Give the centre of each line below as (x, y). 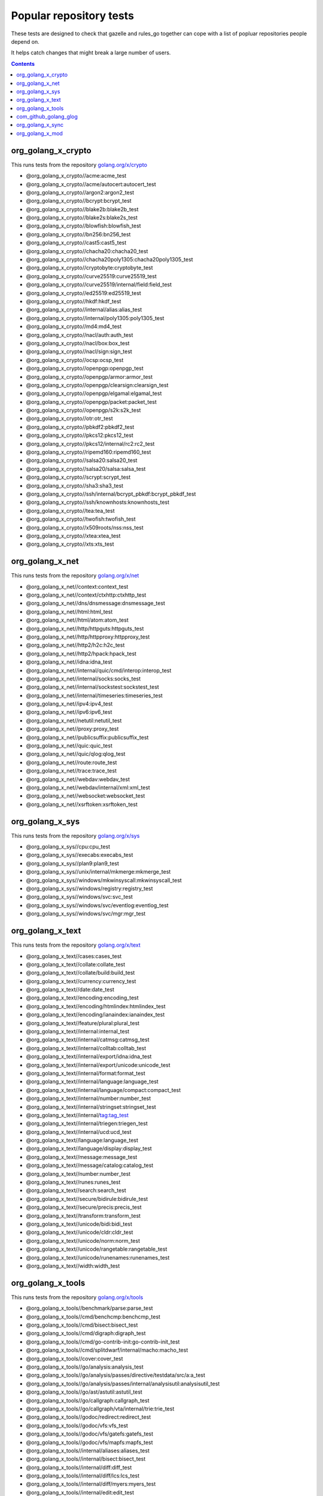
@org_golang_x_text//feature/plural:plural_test (83, 1023)
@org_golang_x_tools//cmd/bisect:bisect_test (82, 1325)
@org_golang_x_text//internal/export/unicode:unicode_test (98, 1065)
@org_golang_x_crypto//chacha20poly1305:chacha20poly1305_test (110, 260)
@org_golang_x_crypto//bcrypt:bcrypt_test (79, 201)
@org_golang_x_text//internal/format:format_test (86, 1073)
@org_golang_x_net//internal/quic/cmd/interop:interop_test (99, 670)
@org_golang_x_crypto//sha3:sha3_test (75, 485)
